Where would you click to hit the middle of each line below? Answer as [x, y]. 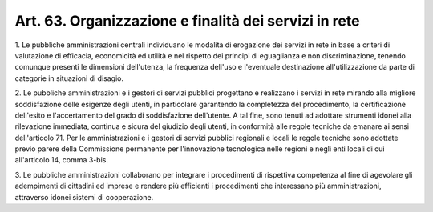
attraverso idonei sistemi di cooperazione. [84, 197]
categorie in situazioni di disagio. [69, 78]
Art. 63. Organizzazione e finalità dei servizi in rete [187, 21]
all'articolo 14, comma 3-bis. [61, 160]
